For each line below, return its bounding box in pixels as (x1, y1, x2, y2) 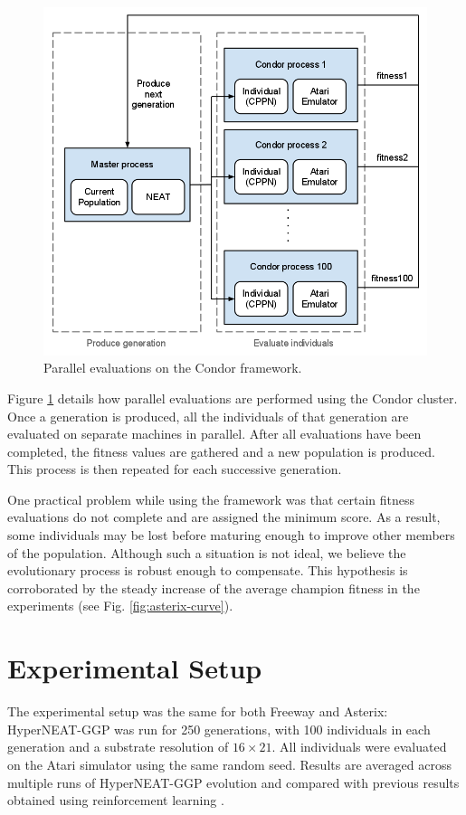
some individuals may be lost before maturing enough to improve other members (7, 526, 455, 545)
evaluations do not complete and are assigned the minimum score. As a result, (7, 507, 441, 526)
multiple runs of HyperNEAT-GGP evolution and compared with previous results (7, 772, 460, 791)
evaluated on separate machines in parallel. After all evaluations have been (7, 424, 422, 443)
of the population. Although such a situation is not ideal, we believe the (7, 543, 406, 562)
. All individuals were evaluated (271, 737, 447, 756)
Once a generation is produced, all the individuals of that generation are (7, 406, 409, 425)
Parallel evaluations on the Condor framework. (43, 358, 302, 377)
